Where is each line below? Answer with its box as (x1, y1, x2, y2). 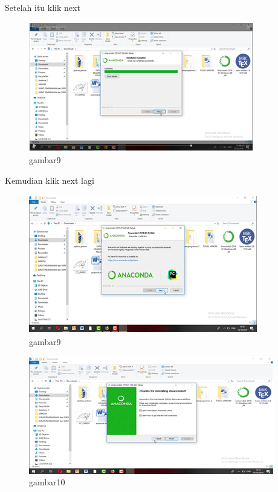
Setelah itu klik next (5, 1, 80, 13)
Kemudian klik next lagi (5, 173, 94, 186)
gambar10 (29, 476, 65, 488)
